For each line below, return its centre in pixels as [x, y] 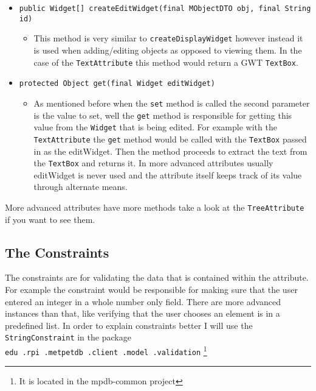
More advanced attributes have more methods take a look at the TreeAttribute [155, 207]
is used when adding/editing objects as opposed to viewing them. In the [168, 50]
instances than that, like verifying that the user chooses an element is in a [143, 313]
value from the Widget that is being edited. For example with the [155, 127]
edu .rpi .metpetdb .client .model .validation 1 [106, 350]
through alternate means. [81, 187]
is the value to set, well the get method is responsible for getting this [163, 115]
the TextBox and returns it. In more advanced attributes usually [153, 163]
